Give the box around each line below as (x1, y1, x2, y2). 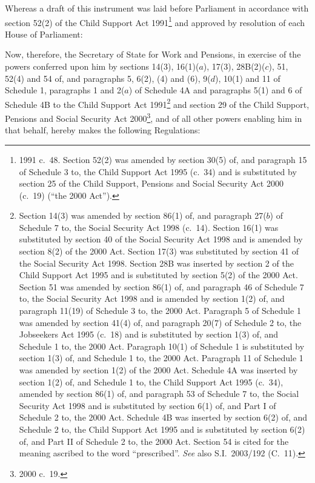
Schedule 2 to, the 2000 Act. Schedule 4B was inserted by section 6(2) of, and (19, 411, 308, 424)
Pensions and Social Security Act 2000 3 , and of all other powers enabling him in (5, 110, 302, 124)
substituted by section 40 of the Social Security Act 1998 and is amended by (19, 233, 303, 245)
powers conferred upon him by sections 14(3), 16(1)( (5, 60, 199, 73)
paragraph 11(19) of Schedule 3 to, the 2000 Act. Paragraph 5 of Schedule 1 (19, 304, 301, 317)
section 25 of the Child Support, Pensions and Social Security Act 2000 (19, 177, 283, 190)
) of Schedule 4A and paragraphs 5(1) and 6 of (128, 84, 302, 96)
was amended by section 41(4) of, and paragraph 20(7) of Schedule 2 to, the (19, 316, 302, 328)
